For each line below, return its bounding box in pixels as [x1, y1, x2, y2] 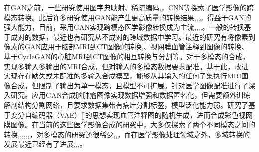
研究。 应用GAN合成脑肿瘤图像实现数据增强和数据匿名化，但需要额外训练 [10, 90, 250, 100]
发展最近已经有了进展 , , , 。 [4, 139, 87, 149]
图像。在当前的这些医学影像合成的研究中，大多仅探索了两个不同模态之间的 [10, 119, 255, 130]
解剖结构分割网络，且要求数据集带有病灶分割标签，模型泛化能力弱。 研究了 [4, 99, 248, 110]
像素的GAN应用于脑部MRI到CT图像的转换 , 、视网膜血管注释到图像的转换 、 [4, 41, 249, 52]
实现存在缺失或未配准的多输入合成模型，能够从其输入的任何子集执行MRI [4, 71, 242, 81]
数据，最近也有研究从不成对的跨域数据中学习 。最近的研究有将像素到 [31, 31, 255, 42]
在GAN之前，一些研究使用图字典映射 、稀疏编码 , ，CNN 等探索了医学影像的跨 [4, 2, 254, 12]
